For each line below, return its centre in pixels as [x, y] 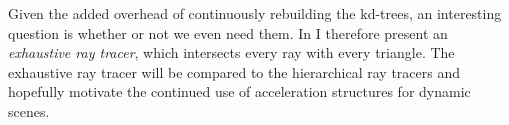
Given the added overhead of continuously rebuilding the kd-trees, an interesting [255, 13]
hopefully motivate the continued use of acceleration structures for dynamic [239, 91]
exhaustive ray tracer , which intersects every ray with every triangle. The [231, 52]
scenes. [29, 110]
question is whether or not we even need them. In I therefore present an [228, 32]
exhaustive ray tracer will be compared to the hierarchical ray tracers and [234, 71]
